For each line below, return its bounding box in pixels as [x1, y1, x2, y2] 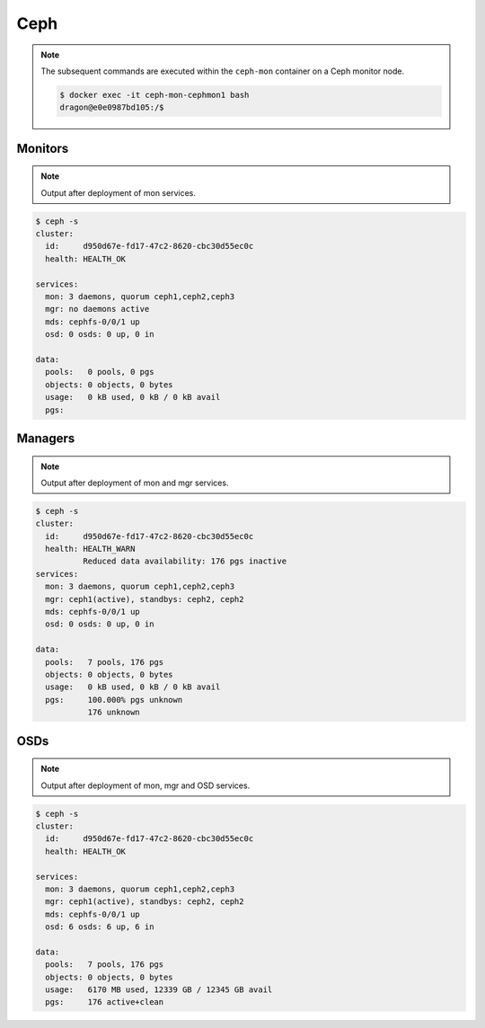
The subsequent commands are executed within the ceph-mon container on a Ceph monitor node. [40, 66, 404, 76]
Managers [16, 430, 75, 446]
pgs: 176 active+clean [45, 997, 164, 1007]
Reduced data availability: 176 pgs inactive [82, 556, 287, 566]
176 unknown [87, 707, 141, 718]
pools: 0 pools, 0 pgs [45, 367, 154, 377]
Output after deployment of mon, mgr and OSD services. [40, 780, 251, 791]
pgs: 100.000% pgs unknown [45, 695, 183, 705]
